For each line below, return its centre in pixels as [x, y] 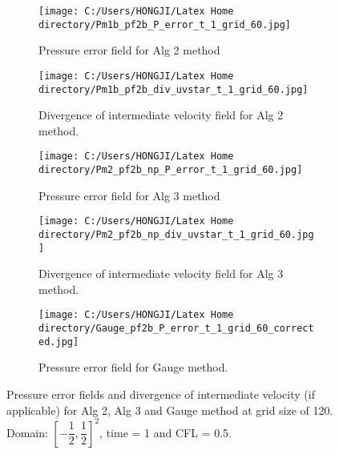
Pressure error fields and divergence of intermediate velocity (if [161, 394]
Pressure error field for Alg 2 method [129, 50]
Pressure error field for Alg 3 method [129, 195]
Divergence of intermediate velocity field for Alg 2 [161, 115]
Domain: [27, 432]
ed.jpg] [59, 342]
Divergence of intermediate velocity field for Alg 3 [161, 273]
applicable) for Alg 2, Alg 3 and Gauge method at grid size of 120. [170, 410]
